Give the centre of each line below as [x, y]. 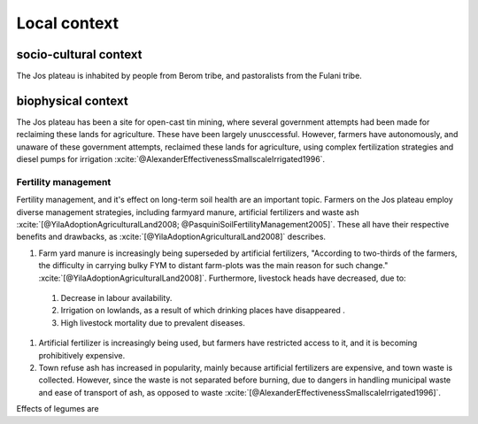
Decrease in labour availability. [116, 298]
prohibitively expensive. [82, 355]
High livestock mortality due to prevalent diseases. [153, 322]
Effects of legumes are [58, 409]
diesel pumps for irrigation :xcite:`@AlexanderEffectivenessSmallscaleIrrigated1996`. [171, 159]
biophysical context [72, 100]
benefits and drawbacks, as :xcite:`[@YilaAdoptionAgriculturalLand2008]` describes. [171, 237]
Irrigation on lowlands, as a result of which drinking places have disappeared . [203, 311]
